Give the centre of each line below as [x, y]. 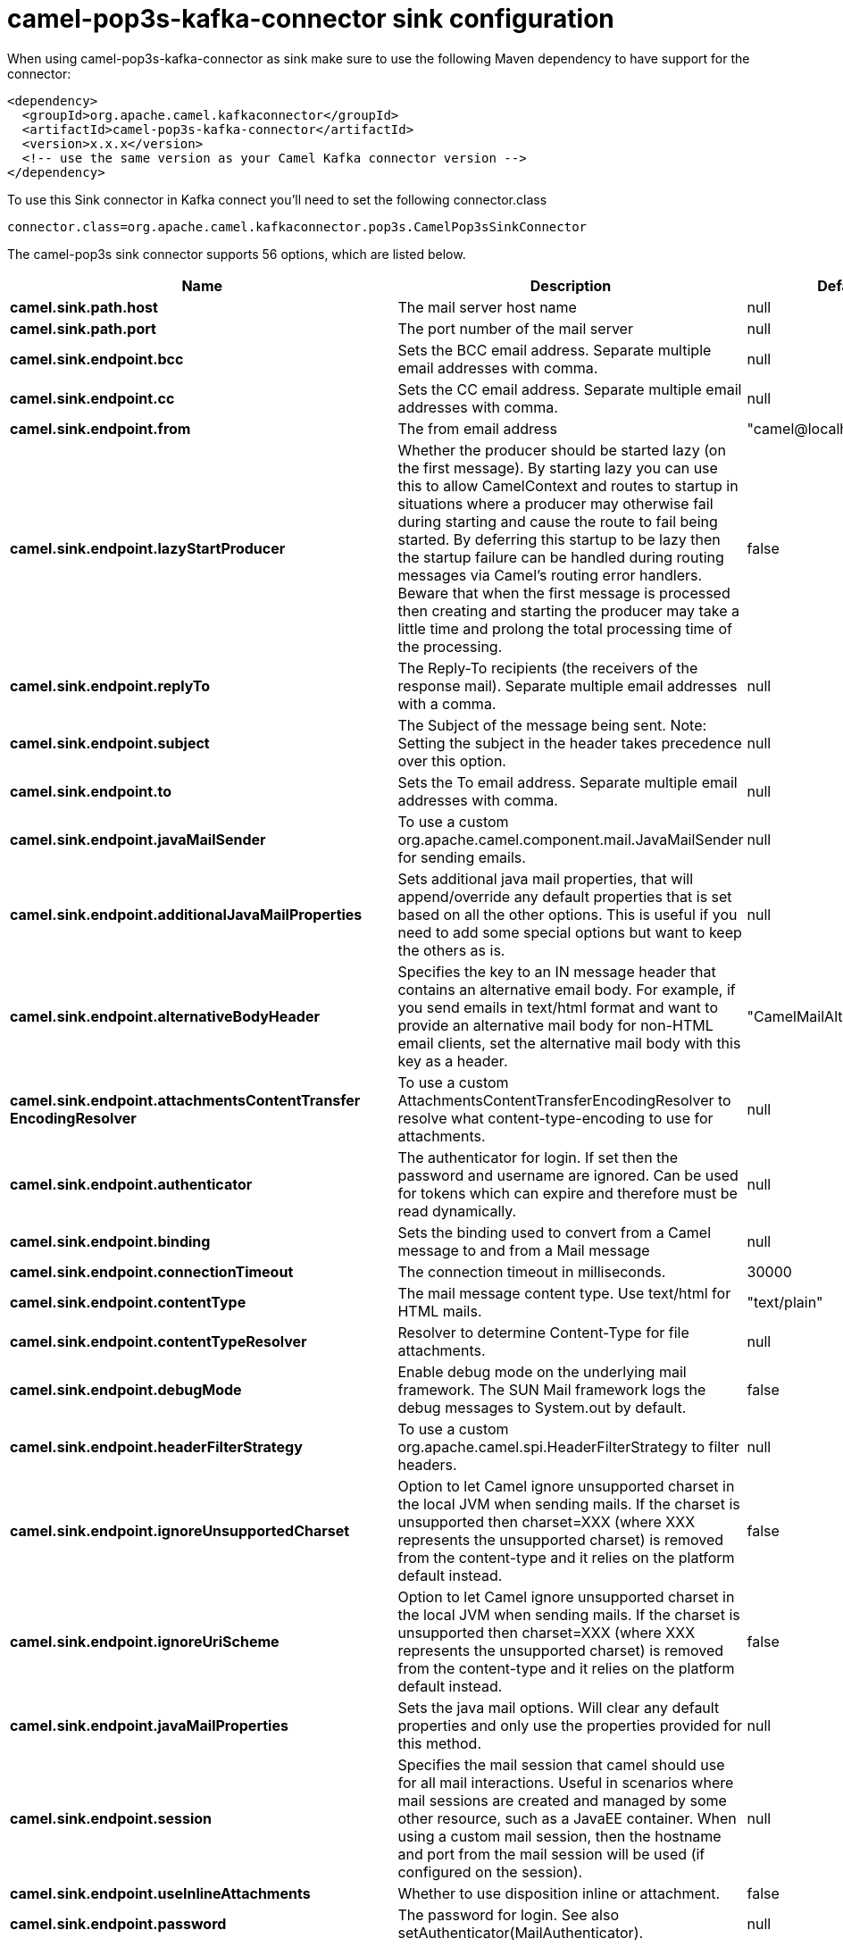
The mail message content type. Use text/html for [564, 1293]
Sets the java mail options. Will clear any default [559, 1707]
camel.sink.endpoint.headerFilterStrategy [156, 1446]
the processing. [450, 646]
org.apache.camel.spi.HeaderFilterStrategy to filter [568, 1446]
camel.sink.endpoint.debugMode [126, 1389]
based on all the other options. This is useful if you [568, 914]
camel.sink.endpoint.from [100, 428]
